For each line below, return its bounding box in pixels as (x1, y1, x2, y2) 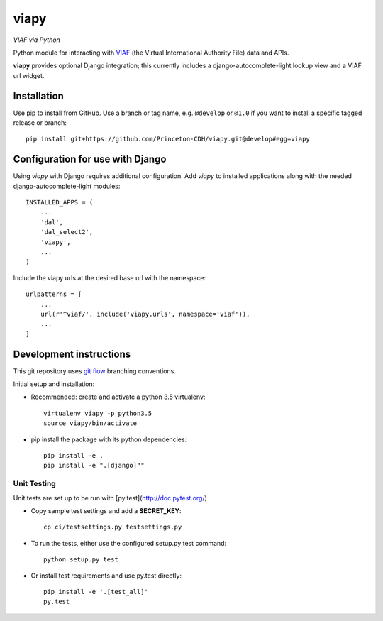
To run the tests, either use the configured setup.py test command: (30, 539, 227, 547)
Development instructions (13, 348, 131, 360)
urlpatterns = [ (26, 290, 82, 298)
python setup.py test (43, 556, 118, 564)
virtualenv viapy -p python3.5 (43, 409, 152, 417)
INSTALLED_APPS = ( (26, 199, 94, 207)
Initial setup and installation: (13, 380, 95, 388)
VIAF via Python (13, 35, 60, 44)
